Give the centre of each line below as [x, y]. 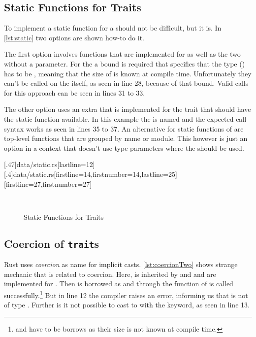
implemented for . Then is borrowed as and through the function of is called [119, 284]
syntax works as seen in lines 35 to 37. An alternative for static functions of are [124, 128]
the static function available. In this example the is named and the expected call [125, 118]
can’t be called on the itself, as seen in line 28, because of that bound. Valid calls [126, 83]
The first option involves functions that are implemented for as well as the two [122, 54]
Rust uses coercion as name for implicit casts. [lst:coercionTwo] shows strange [121, 264]
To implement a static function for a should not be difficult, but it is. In [113, 28]
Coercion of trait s [51, 243]
